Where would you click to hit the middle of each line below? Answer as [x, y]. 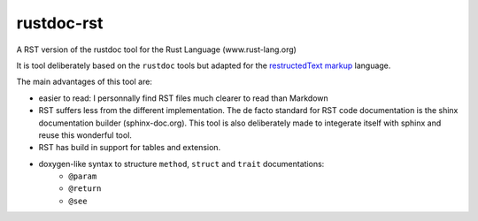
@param [83, 176]
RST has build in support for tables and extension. [130, 148]
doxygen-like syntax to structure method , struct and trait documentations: [181, 164]
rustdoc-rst [60, 23]
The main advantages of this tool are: [84, 82]
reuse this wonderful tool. [85, 135]
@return [85, 189]
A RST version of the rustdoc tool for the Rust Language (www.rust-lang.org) [156, 50]
